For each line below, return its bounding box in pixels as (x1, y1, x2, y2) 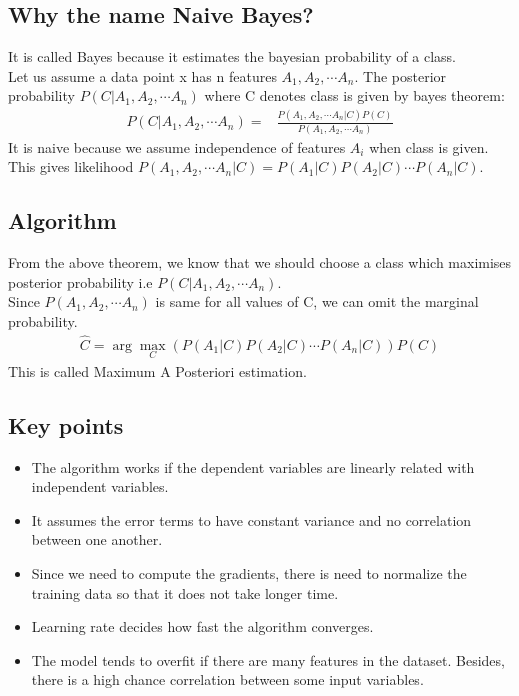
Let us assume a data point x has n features (8, 65, 277, 86)
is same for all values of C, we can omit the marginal (155, 291, 479, 312)
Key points (8, 409, 124, 440)
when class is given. (369, 136, 489, 157)
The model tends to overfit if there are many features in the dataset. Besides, (31, 649, 505, 670)
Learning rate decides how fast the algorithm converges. (31, 616, 374, 637)
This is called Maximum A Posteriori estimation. (8, 360, 307, 381)
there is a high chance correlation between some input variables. (31, 669, 424, 690)
